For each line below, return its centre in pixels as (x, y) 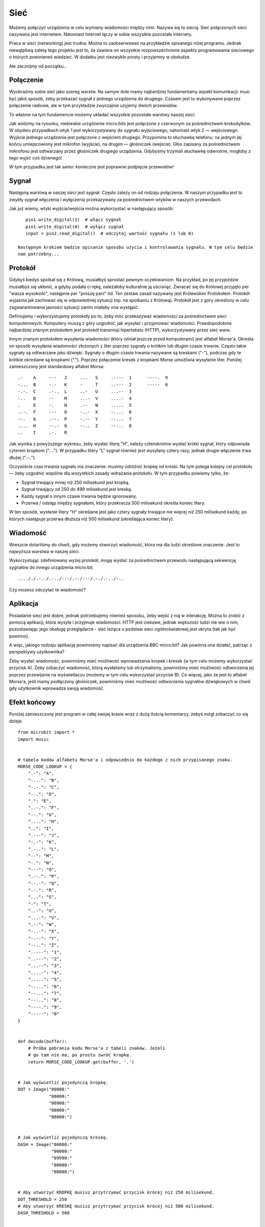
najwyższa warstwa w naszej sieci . (44, 552)
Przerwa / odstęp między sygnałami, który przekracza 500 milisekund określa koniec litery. (113, 503)
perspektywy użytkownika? (37, 652)
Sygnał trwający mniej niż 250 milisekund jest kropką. (76, 482)
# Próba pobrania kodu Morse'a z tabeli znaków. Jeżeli (96, 1048)
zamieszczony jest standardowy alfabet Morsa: (57, 366)
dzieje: (16, 721)
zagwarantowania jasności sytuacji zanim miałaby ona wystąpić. (74, 307)
